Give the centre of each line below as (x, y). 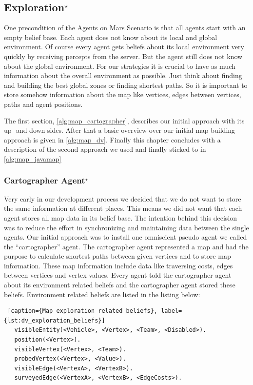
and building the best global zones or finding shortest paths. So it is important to (126, 85)
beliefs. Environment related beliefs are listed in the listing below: (102, 294)
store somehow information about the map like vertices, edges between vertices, (123, 94)
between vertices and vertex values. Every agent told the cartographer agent (118, 275)
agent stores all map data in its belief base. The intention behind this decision (121, 217)
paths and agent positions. (43, 104)
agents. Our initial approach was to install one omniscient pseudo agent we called (126, 237)
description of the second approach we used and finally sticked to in (105, 149)
